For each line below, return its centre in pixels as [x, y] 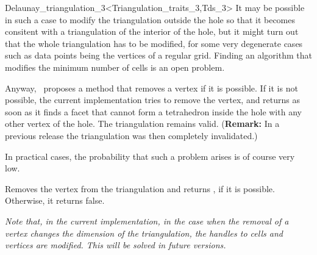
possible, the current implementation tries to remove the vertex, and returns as [153, 100]
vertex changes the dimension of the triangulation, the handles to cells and [144, 233]
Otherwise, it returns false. [55, 200]
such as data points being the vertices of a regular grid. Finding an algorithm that [158, 55]
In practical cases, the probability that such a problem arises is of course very [150, 156]
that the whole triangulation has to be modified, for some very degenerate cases [154, 43]
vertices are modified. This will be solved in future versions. [116, 245]
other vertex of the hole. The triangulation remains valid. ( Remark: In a [142, 124]
